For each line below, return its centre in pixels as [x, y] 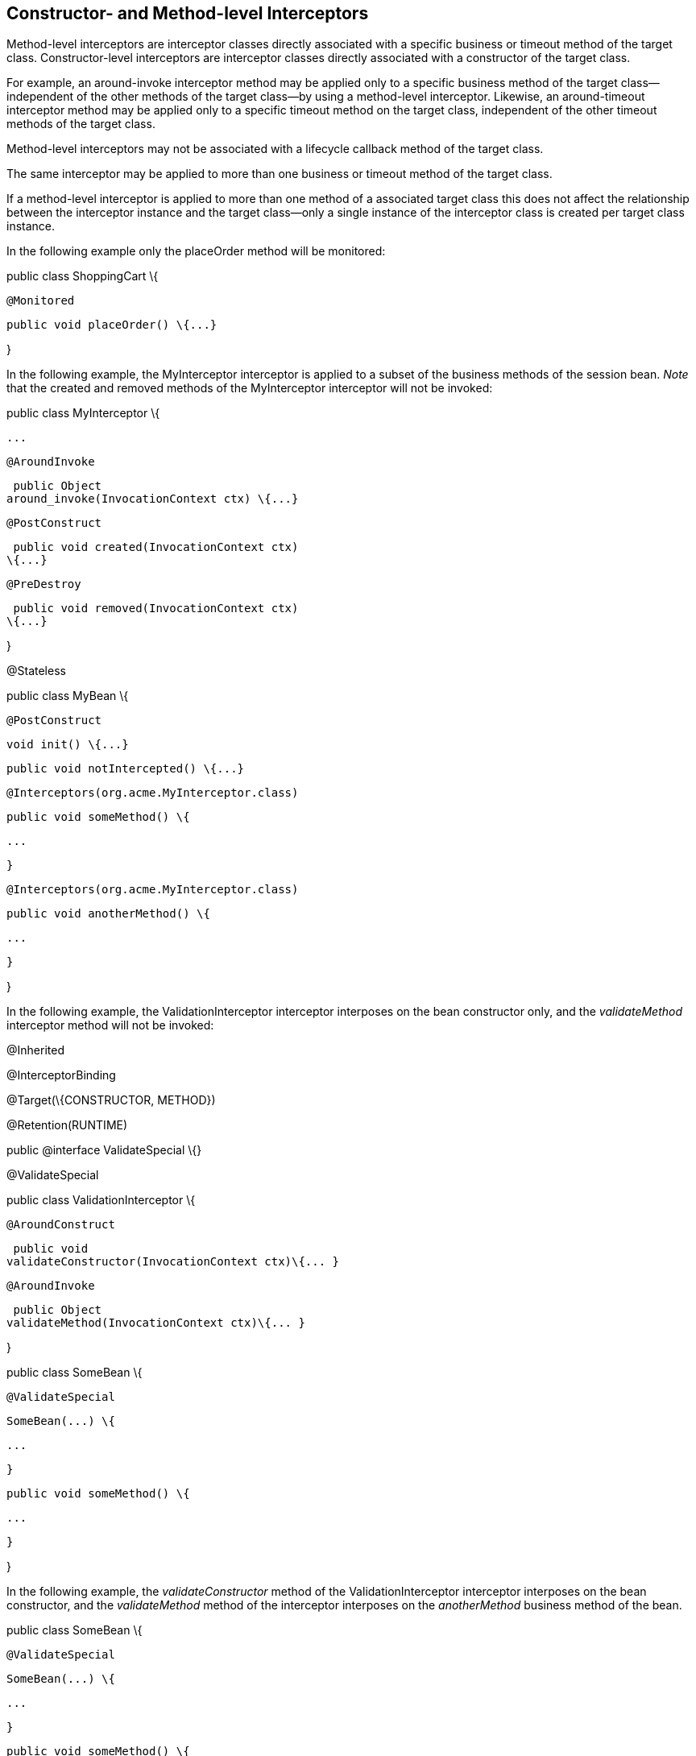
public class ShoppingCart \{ [83, 276]
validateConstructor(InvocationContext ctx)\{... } [173, 1262]
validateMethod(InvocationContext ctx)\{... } [156, 1323]
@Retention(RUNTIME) [67, 1125]
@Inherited [35, 1050]
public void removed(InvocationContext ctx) [156, 609]
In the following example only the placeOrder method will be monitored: [196, 251]
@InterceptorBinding [61, 1075]
